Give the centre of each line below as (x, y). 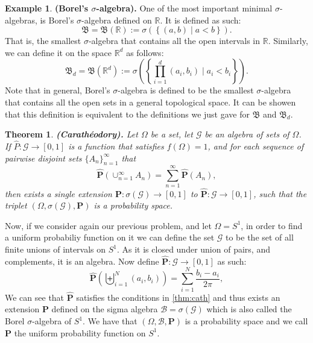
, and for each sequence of (256, 146)
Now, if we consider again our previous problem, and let (108, 225)
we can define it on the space (58, 52)
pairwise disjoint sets (43, 158)
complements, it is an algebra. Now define (82, 261)
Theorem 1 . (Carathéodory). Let (71, 134)
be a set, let (172, 134)
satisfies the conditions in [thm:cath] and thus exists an (178, 297)
